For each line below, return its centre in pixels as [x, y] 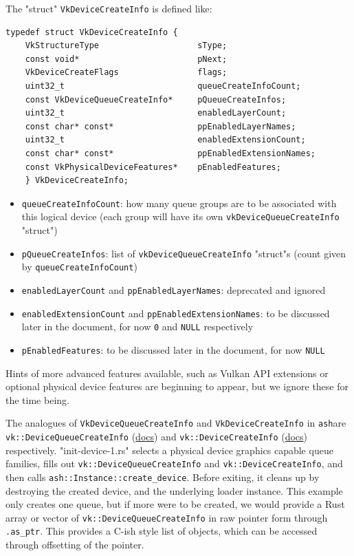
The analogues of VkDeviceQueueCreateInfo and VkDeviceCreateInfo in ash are [176, 423]
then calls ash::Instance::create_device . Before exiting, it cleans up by [163, 477]
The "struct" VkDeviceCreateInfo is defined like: [109, 8]
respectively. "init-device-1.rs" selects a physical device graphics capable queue [169, 450]
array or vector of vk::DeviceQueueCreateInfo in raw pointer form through [167, 517]
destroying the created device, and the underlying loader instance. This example [174, 490]
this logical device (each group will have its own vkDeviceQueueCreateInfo [180, 216]
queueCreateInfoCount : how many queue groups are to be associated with [179, 203]
